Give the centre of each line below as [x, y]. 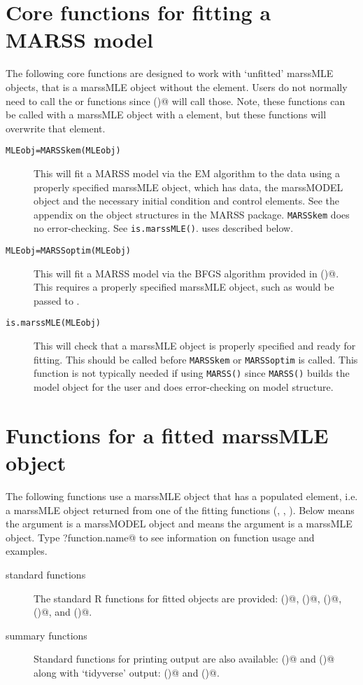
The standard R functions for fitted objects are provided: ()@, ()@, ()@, [188, 598]
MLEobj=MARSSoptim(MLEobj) [68, 251]
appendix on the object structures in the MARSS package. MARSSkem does [192, 214]
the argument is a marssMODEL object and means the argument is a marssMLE [179, 524]
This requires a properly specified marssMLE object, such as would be [184, 287]
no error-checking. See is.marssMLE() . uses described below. [164, 228]
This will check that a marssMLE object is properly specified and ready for [195, 346]
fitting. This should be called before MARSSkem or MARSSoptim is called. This [196, 359]
